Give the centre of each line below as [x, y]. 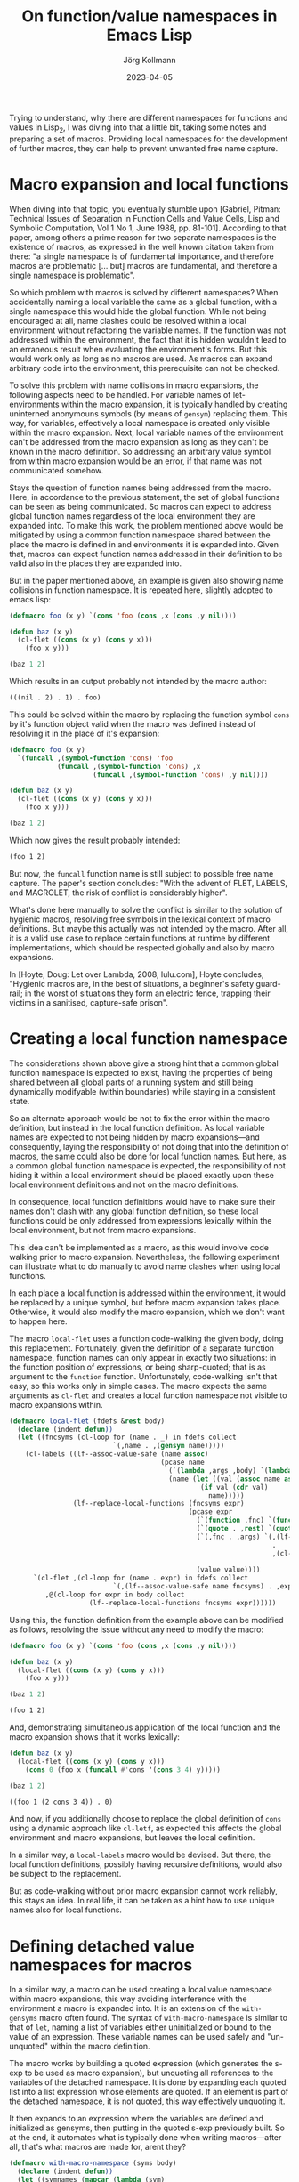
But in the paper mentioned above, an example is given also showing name [146, 580]
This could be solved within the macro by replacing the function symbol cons [149, 715]
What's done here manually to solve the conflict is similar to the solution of [146, 909]
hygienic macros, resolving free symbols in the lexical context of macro [140, 919]
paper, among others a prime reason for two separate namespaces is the [143, 237]
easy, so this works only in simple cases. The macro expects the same [138, 1386]
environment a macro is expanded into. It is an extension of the [125, 2008]
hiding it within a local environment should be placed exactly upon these [141, 1175]
